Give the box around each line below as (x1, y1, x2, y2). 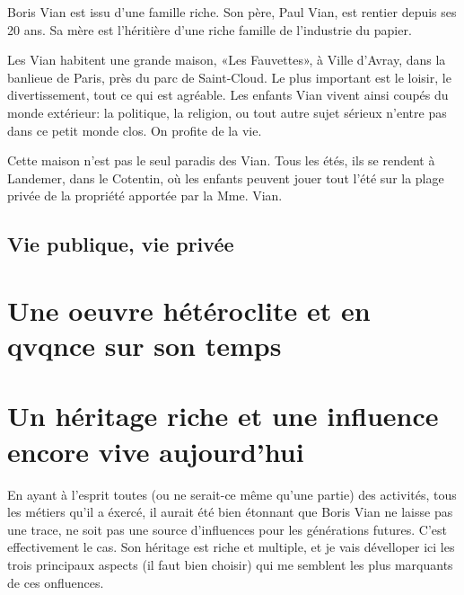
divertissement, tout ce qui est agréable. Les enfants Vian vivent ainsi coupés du (7, 85, 449, 104)
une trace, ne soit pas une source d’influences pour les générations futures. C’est (7, 520, 448, 538)
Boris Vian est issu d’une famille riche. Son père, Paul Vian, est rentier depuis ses (7, 3, 457, 21)
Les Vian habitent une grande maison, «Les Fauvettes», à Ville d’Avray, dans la (7, 50, 446, 69)
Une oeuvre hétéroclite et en (7, 291, 371, 328)
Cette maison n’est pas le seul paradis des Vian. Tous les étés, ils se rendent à (7, 151, 435, 170)
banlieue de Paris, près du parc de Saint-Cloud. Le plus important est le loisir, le (7, 67, 451, 86)
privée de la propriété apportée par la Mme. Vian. (7, 186, 283, 205)
